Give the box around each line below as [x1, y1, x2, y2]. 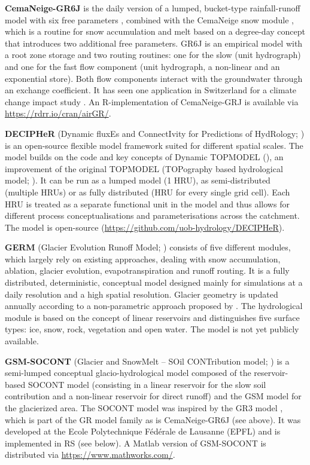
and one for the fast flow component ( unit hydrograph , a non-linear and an [5, 60, 280, 72]
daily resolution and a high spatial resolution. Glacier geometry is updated [5, 287, 278, 300]
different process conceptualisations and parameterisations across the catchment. [5, 209, 300, 222]
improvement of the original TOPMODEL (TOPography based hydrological [5, 162, 283, 175]
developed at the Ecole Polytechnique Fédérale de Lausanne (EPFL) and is [5, 425, 281, 438]
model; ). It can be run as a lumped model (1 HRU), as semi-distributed [5, 174, 271, 186]
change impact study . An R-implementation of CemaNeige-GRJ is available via [5, 95, 299, 108]
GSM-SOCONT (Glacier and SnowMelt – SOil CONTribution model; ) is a [5, 354, 290, 367]
